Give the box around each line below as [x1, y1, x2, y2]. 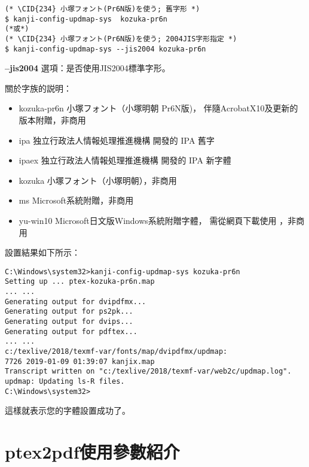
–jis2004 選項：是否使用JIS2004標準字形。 [5, 62, 170, 74]
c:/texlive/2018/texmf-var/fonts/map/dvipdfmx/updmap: [5, 347, 228, 356]
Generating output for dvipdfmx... [5, 297, 146, 306]
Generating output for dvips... [5, 317, 133, 326]
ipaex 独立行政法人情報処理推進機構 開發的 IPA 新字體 [19, 154, 231, 166]
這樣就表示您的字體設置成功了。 [5, 404, 130, 417]
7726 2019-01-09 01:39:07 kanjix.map [5, 357, 155, 366]
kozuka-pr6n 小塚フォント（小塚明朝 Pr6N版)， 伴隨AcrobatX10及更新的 [19, 102, 298, 114]
